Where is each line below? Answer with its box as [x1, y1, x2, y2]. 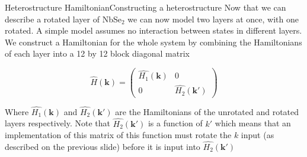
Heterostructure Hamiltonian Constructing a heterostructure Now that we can [5, 1, 286, 13]
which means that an [215, 117, 291, 129]
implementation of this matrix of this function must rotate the [5, 129, 232, 141]
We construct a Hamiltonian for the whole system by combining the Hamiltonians [5, 35, 302, 48]
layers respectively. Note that [5, 117, 110, 129]
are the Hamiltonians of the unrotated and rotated [115, 105, 299, 117]
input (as [241, 129, 274, 141]
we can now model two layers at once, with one [127, 12, 299, 25]
